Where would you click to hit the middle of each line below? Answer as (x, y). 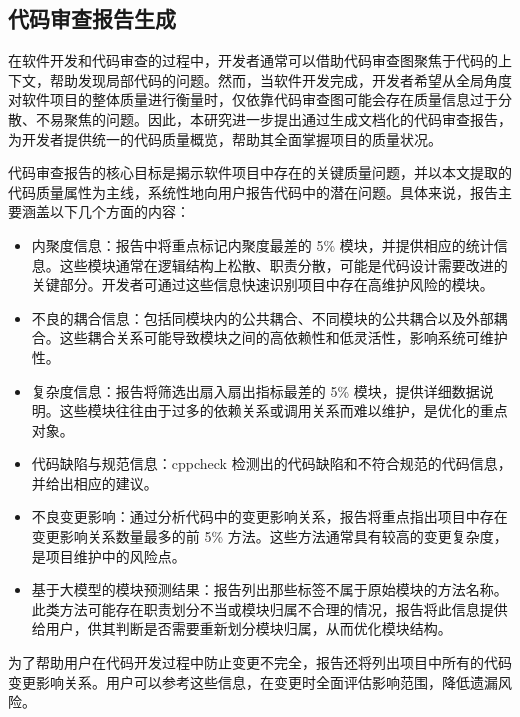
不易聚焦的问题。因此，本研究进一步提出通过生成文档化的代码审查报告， (273, 118)
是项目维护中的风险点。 (108, 555)
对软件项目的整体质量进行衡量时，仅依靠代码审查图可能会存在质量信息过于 (253, 99)
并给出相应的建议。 (94, 482)
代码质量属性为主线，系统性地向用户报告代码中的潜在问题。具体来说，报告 (253, 191)
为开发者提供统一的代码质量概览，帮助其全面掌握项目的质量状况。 (225, 138)
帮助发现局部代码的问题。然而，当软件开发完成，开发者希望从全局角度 (280, 79)
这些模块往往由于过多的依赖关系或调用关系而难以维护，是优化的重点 (283, 410)
